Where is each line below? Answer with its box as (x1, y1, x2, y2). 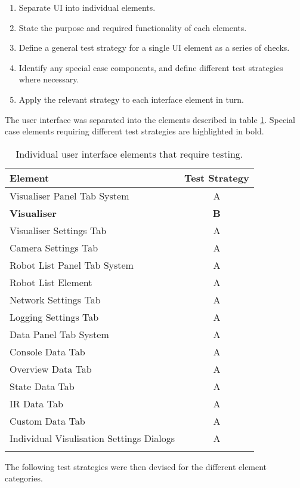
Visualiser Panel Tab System (10, 188, 129, 202)
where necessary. (18, 73, 79, 85)
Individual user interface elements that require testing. (16, 146, 243, 161)
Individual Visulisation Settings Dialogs (10, 431, 175, 445)
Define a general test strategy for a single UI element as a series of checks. (18, 41, 290, 54)
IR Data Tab (10, 396, 63, 410)
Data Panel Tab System (10, 327, 109, 341)
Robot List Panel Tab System (10, 257, 134, 272)
